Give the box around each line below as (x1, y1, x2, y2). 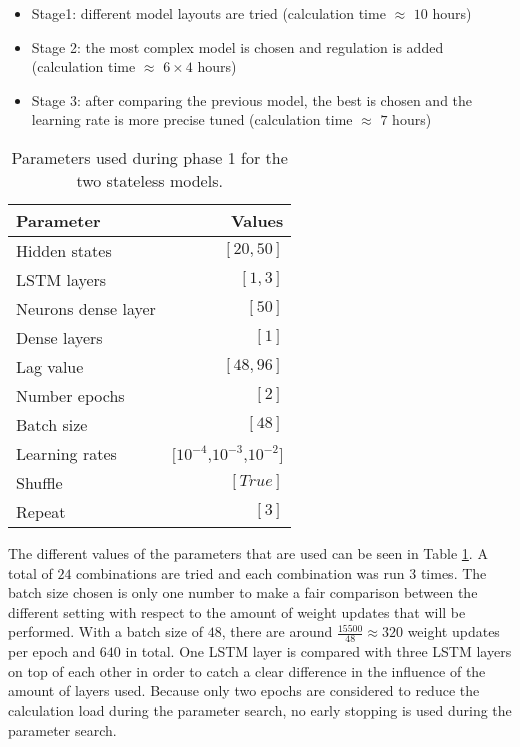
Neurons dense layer (16, 296, 156, 320)
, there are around (221, 621, 333, 642)
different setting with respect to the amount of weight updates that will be (8, 601, 466, 622)
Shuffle (16, 470, 63, 494)
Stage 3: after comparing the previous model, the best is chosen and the (31, 89, 473, 110)
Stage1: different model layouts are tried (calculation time (31, 3, 386, 23)
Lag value (16, 354, 84, 378)
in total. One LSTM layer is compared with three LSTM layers (125, 641, 512, 662)
